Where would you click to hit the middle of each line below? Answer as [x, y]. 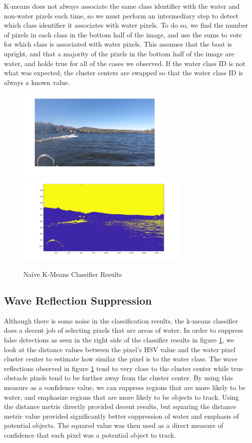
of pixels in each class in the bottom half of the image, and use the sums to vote [123, 34]
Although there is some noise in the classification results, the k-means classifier [121, 320]
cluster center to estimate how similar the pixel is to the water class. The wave [121, 359]
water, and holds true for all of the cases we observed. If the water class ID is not [125, 63]
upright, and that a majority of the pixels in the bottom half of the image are [119, 53]
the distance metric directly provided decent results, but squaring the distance [120, 406]
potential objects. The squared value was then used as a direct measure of [114, 425]
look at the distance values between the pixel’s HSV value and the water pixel [120, 349]
